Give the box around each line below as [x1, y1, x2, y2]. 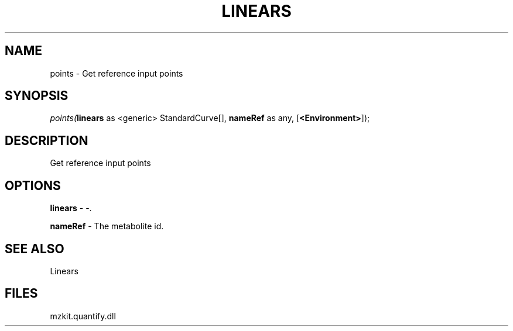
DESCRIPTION [5, 133, 88, 148]
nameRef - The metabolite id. [50, 221, 164, 232]
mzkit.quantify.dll [50, 311, 116, 321]
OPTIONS [5, 178, 61, 193]
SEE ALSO [5, 241, 64, 256]
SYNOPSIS [5, 88, 69, 104]
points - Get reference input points [50, 68, 183, 78]
